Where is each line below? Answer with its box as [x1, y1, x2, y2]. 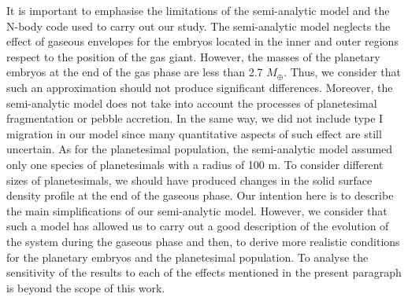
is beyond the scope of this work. [6, 279, 165, 295]
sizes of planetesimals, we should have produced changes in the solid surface [6, 171, 373, 188]
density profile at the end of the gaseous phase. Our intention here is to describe [6, 187, 394, 204]
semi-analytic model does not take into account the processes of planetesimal [6, 94, 377, 111]
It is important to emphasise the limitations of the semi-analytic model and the [6, 2, 390, 18]
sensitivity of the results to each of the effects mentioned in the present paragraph [6, 264, 402, 281]
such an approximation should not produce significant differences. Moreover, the [6, 79, 393, 95]
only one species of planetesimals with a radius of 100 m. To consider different [6, 156, 384, 172]
